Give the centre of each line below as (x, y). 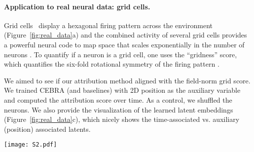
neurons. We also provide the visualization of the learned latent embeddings (119, 109)
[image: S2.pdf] (31, 145)
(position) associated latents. (47, 129)
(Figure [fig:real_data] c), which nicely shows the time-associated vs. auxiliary (122, 119)
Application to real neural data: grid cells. (77, 6)
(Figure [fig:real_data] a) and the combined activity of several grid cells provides (126, 35)
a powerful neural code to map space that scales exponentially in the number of (124, 44)
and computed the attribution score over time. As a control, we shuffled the (118, 99)
